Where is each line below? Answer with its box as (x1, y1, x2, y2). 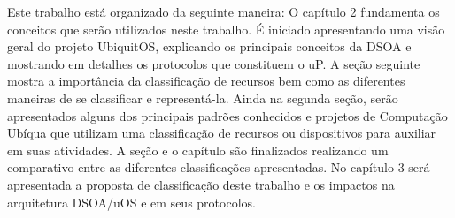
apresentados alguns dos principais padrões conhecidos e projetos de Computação (7, 106, 448, 124)
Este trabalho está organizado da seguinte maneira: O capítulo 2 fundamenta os (7, 3, 440, 20)
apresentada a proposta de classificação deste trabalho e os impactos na (7, 175, 395, 193)
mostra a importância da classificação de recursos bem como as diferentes (7, 71, 405, 90)
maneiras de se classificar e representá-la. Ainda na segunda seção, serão (7, 88, 398, 107)
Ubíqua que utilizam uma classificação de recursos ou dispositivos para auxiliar (7, 124, 436, 142)
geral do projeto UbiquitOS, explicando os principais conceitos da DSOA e (7, 37, 412, 56)
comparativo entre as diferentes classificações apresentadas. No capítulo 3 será (7, 158, 430, 177)
